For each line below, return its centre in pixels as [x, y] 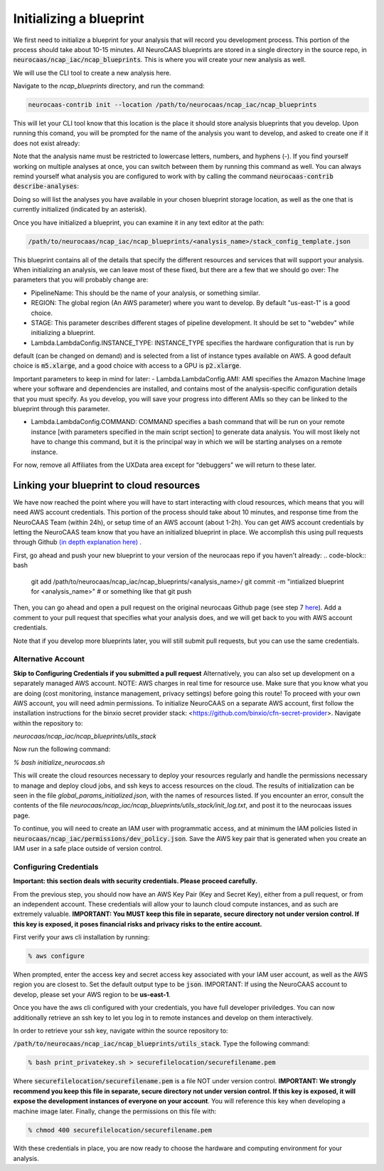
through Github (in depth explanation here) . [78, 542]
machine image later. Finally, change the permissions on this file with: [115, 1111]
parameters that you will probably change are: [81, 280]
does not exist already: [47, 143]
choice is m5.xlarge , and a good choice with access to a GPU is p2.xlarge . [127, 366]
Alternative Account [49, 659]
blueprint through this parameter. [62, 409]
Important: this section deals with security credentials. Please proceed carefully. [135, 881]
